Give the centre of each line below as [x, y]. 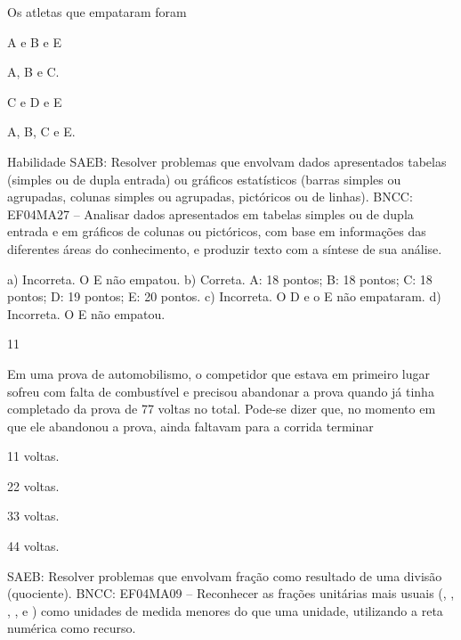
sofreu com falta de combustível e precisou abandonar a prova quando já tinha [221, 391]
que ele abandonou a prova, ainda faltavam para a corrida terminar [190, 426]
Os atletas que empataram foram [97, 12]
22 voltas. [33, 485]
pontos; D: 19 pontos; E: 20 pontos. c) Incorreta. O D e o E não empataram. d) [224, 296]
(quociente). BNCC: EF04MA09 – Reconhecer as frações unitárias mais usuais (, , [231, 593]
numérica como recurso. [72, 628]
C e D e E [35, 101]
